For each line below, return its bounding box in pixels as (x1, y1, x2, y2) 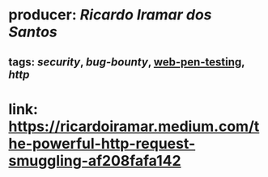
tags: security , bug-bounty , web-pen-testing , (8, 55, 245, 69)
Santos (8, 23, 58, 41)
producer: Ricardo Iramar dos (8, 6, 212, 24)
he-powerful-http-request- (8, 134, 196, 153)
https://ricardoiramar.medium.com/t (8, 117, 260, 135)
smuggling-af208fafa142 (8, 151, 181, 170)
